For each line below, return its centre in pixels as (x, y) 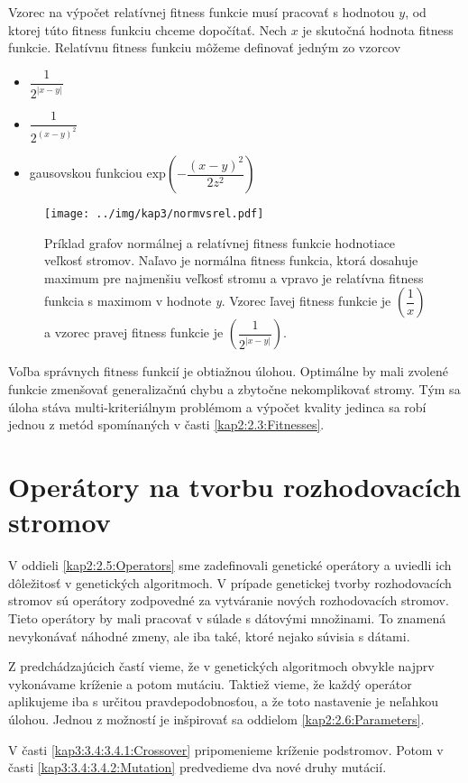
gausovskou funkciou (86, 173)
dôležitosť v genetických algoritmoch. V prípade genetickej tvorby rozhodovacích (230, 582)
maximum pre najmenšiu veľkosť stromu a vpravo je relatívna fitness (234, 277)
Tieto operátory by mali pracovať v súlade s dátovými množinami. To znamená (227, 617)
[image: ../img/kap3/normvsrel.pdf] (154, 214)
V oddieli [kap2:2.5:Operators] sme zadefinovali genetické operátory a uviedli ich (230, 565)
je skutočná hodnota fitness (378, 29)
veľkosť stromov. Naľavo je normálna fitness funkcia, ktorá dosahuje (231, 260)
